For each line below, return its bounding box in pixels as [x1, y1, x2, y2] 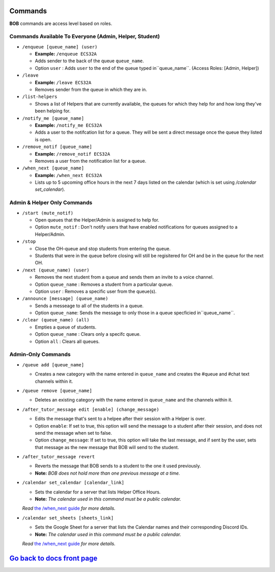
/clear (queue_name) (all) [22, 317, 90, 323]
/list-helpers [22, 94, 58, 100]
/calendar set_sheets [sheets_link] [22, 515, 114, 520]
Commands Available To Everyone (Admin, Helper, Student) [9, 33, 160, 40]
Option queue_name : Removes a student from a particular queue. [35, 281, 173, 287]
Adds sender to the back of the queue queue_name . [35, 58, 145, 64]
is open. [35, 136, 52, 142]
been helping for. [35, 108, 71, 114]
